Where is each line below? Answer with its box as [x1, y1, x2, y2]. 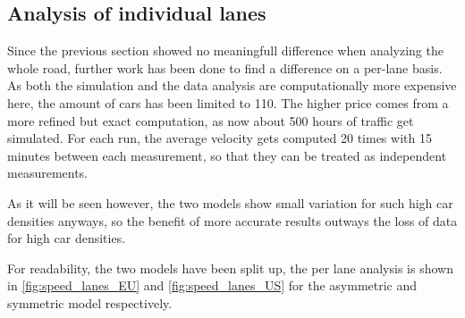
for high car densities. [7, 229, 126, 247]
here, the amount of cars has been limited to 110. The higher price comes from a [7, 93, 449, 112]
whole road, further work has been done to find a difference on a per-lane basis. [7, 58, 443, 77]
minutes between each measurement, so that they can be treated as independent [7, 146, 447, 164]
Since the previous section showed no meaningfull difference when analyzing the [7, 41, 444, 60]
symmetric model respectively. [7, 293, 173, 312]
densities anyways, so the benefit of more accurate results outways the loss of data [7, 211, 458, 230]
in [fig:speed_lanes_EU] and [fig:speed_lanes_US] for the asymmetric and [7, 276, 418, 295]
